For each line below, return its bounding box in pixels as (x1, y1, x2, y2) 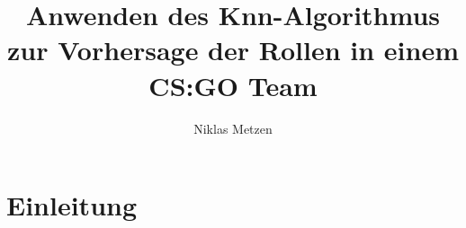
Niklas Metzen (193, 118, 273, 137)
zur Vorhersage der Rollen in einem (7, 31, 459, 68)
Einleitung (6, 187, 138, 224)
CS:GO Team (148, 66, 318, 103)
